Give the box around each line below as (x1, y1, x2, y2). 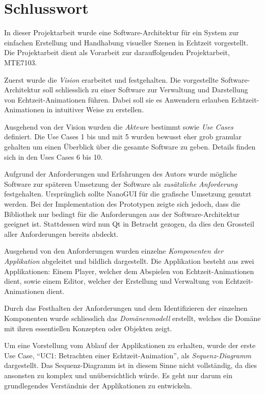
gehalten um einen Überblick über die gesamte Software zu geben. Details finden (4, 141, 256, 152)
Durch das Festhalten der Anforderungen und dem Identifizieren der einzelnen (4, 303, 248, 313)
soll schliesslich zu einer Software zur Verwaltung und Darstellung (42, 84, 248, 95)
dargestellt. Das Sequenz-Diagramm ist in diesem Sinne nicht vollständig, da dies (4, 360, 257, 371)
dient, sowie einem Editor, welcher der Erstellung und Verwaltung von (4, 276, 223, 286)
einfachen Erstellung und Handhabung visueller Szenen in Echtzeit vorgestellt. (4, 37, 249, 47)
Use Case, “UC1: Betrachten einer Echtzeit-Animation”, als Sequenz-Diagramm (4, 350, 251, 360)
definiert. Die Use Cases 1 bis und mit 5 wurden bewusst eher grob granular (4, 131, 242, 142)
